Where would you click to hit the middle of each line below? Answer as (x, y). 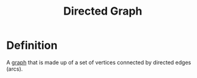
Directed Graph (103, 11)
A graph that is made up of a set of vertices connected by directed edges (99, 62)
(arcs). (15, 69)
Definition (32, 45)
